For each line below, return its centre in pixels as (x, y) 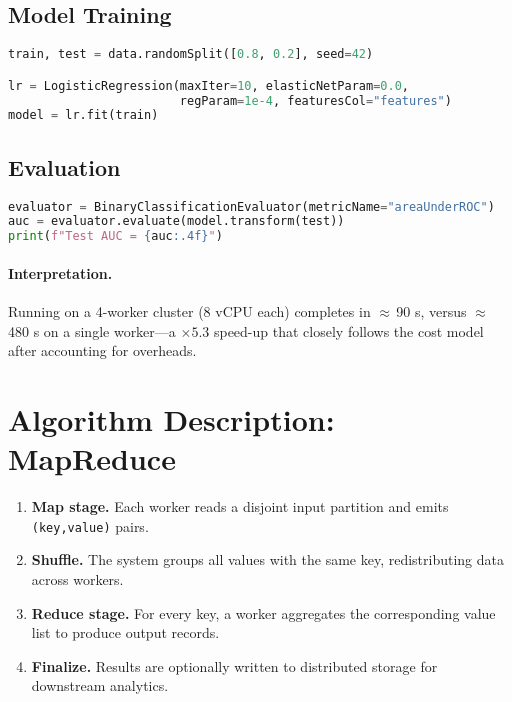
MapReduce (92, 458)
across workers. (77, 578)
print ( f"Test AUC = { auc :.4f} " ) (115, 236)
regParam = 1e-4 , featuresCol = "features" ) (315, 100)
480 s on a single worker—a (92, 330)
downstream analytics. (100, 685)
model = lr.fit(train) (83, 115)
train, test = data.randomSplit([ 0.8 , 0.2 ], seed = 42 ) (191, 54)
